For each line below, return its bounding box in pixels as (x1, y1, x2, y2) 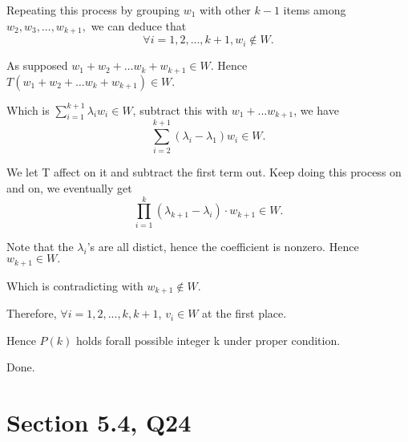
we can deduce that (91, 17, 187, 34)
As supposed (6, 57, 68, 74)
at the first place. (202, 305, 287, 322)
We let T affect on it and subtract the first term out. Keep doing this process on (6, 164, 402, 180)
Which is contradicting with (6, 277, 143, 294)
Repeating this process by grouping (6, 2, 180, 18)
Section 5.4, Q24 (6, 406, 192, 439)
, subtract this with (132, 101, 228, 118)
